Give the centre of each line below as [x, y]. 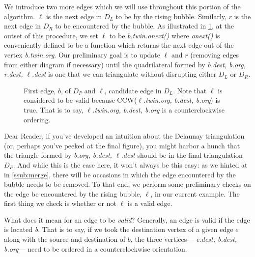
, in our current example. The [195, 193]
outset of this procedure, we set [51, 35]
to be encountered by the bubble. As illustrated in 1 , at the [145, 26]
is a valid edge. [150, 203]
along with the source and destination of [65, 239]
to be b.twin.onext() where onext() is [165, 35]
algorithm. [20, 16]
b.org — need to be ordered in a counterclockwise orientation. [96, 248]
